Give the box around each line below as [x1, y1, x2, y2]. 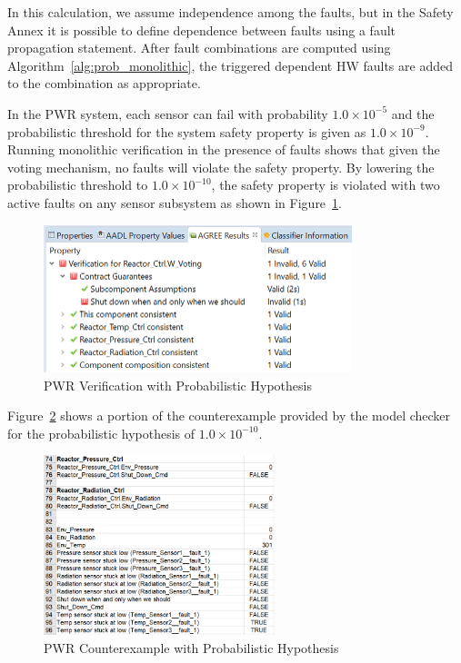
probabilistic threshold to [7, 175, 148, 194]
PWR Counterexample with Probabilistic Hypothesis [44, 638, 339, 657]
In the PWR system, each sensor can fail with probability [7, 104, 328, 123]
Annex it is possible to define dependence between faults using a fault [7, 20, 396, 39]
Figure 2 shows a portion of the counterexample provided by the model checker [7, 406, 451, 425]
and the [391, 104, 435, 123]
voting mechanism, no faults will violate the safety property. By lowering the [7, 157, 435, 176]
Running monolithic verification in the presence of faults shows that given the [7, 140, 440, 159]
